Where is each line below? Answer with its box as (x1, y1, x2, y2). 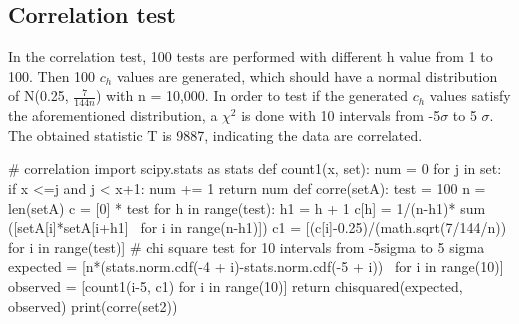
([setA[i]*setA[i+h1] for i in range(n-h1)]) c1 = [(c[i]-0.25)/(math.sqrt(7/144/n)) (8, 217, 507, 238)
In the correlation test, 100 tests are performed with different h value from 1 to (8, 46, 493, 67)
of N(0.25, (8, 85, 69, 106)
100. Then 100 (8, 65, 96, 86)
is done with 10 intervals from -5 (241, 105, 441, 126)
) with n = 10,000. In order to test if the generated (95, 85, 409, 106)
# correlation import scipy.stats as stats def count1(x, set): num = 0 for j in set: (8, 158, 502, 179)
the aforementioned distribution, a (8, 105, 218, 126)
